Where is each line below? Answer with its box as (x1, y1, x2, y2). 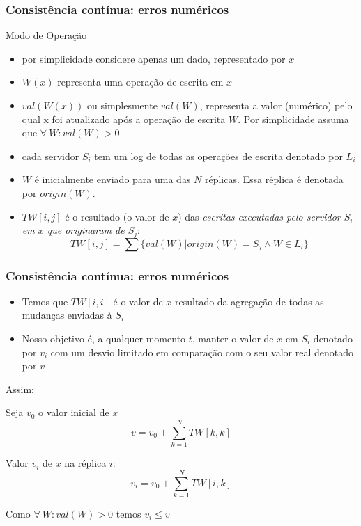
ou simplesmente (87, 98, 158, 112)
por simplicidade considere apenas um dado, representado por (22, 51, 286, 65)
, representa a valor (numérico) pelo (199, 98, 353, 112)
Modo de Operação (6, 28, 87, 42)
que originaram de (47, 223, 125, 237)
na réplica (64, 456, 107, 470)
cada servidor (22, 148, 79, 163)
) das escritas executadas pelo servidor (178, 209, 341, 223)
